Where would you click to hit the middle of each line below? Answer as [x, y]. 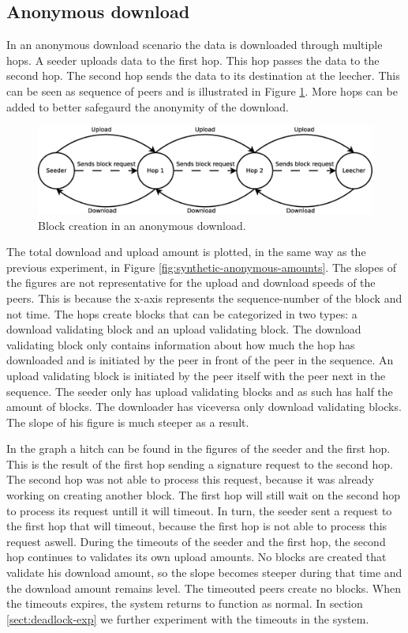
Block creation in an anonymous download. [142, 225]
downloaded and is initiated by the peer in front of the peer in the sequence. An [200, 360]
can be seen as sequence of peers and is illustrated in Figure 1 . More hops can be [202, 90]
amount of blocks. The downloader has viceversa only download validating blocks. [204, 407]
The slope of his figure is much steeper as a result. [128, 422]
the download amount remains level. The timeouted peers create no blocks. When [204, 588]
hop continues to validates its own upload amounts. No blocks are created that [197, 557]
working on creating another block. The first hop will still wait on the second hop [203, 495]
